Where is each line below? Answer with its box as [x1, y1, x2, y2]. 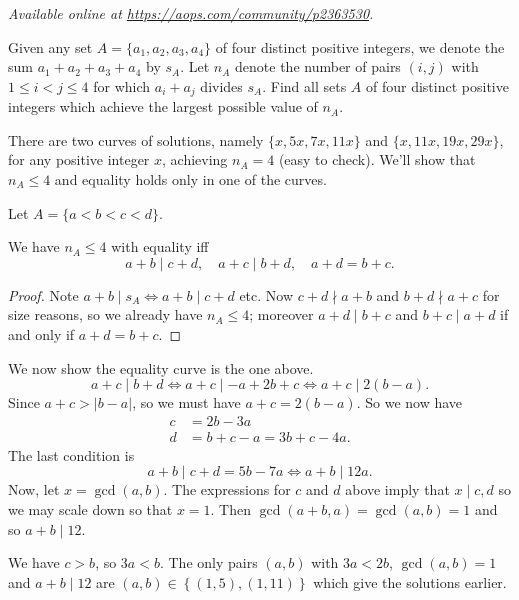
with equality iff [111, 236, 209, 257]
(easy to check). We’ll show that [278, 149, 476, 170]
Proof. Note [8, 284, 79, 305]
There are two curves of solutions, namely [8, 129, 264, 150]
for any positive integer [8, 149, 150, 170]
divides [200, 75, 243, 96]
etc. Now [239, 284, 294, 305]
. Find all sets [262, 75, 347, 96]
